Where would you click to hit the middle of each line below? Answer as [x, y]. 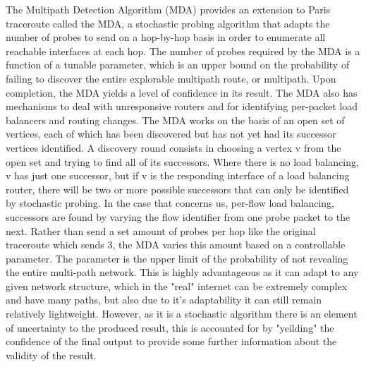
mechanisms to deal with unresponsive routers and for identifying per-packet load [182, 106]
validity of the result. [51, 355]
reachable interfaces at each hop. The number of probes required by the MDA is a [183, 50]
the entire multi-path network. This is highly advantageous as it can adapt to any [182, 272]
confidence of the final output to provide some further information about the [171, 341]
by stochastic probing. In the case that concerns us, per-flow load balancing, [170, 203]
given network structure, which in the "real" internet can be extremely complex [177, 285]
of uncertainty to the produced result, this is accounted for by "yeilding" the [170, 327]
